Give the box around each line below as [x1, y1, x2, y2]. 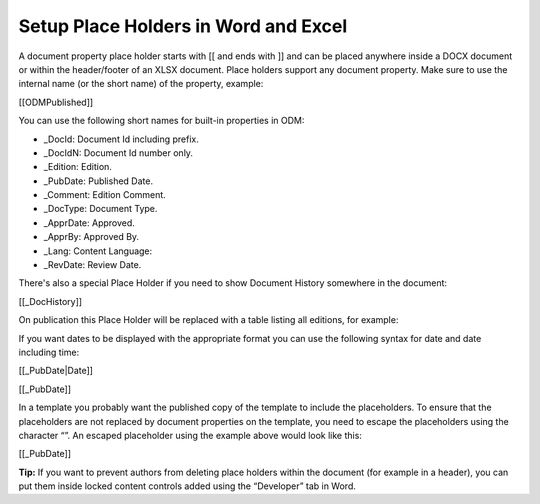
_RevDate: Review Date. [43, 259, 142, 271]
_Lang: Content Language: [43, 245, 153, 257]
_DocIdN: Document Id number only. [43, 146, 194, 159]
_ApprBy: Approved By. [43, 231, 140, 243]
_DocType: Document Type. [43, 203, 158, 215]
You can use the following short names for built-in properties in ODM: [18, 115, 305, 127]
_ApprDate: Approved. [43, 216, 135, 229]
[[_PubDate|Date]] [18, 365, 94, 377]
